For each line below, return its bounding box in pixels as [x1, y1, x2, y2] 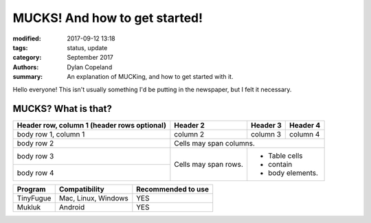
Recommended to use [136, 185, 210, 194]
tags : [12, 43, 28, 51]
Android [58, 202, 85, 212]
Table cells [268, 151, 303, 161]
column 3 [251, 130, 282, 139]
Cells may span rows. [174, 160, 243, 169]
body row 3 [16, 152, 54, 161]
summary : [12, 73, 43, 81]
